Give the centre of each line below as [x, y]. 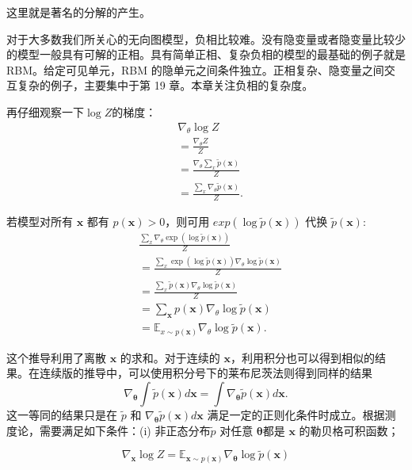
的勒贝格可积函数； [349, 430]
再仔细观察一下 [45, 111]
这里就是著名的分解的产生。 [78, 12]
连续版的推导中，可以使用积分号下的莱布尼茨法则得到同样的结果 [206, 373]
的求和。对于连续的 [170, 357]
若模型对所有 [40, 221]
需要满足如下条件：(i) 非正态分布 [125, 430]
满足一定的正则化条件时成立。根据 [296, 414]
